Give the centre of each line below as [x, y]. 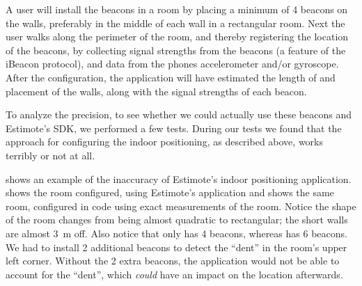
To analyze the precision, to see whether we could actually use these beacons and [179, 114]
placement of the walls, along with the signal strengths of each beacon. [156, 91]
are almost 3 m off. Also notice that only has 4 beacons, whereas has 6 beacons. [176, 233]
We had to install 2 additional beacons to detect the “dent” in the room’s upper [176, 247]
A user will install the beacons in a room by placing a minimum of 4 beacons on [177, 9]
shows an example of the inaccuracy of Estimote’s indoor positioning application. [179, 178]
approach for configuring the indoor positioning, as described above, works [164, 142]
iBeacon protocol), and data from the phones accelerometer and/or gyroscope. [172, 64]
